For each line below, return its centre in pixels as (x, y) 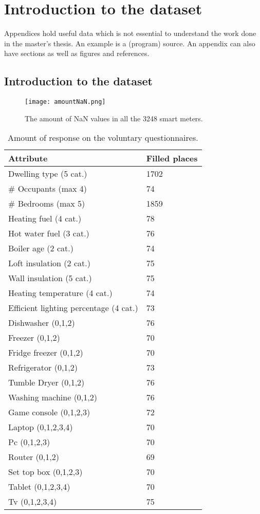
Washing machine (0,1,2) (53, 397)
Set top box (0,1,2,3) (45, 472)
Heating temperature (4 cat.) (60, 293)
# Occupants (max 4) (48, 189)
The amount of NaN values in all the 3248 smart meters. (114, 118)
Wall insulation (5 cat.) (50, 278)
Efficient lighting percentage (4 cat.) (73, 308)
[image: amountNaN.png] (65, 102)
